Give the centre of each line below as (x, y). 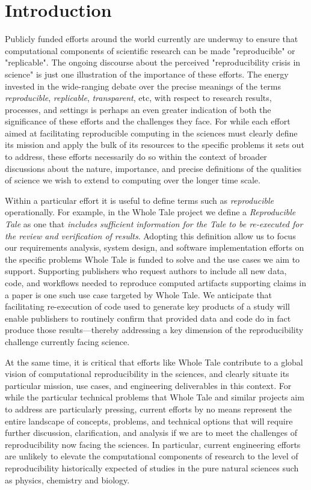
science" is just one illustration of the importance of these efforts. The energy (147, 74)
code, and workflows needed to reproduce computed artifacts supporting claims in (156, 283)
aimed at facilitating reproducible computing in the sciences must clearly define (151, 133)
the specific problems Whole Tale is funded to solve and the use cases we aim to (152, 259)
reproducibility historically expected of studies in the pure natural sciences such (152, 467)
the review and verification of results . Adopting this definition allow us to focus (150, 235)
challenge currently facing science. (67, 341)
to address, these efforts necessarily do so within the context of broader (136, 157)
